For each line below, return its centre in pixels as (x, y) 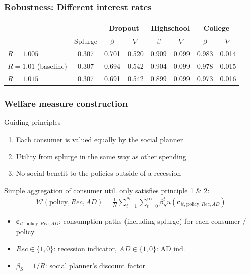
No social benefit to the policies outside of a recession (99, 173)
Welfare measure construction (66, 103)
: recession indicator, (85, 248)
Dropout (124, 28)
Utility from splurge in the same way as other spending (101, 156)
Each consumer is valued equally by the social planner (100, 139)
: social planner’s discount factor (95, 265)
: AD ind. (171, 248)
